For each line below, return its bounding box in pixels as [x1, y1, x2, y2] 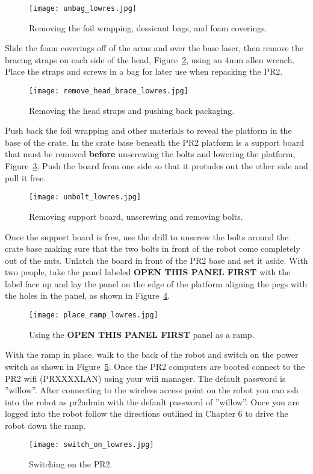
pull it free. [5, 171, 46, 184]
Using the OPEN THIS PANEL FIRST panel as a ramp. [29, 328, 255, 340]
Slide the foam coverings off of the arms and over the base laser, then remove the [5, 42, 303, 54]
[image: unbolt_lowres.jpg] [29, 193, 141, 202]
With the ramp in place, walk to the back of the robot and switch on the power [5, 348, 299, 361]
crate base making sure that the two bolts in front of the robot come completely [5, 242, 300, 255]
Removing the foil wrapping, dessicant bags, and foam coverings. [29, 21, 267, 34]
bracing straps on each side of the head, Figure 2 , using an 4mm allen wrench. [5, 53, 295, 66]
